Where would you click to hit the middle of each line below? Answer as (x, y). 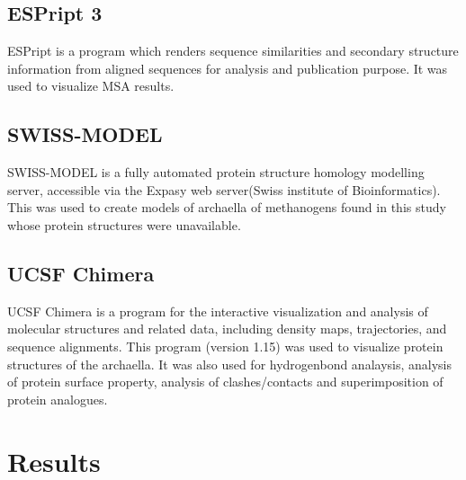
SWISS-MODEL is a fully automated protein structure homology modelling (216, 172)
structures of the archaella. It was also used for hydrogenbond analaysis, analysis (230, 364)
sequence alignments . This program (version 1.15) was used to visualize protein (225, 346)
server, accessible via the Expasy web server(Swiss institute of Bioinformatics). (224, 189)
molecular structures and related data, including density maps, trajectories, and (227, 329)
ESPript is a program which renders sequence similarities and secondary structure (233, 51)
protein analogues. (58, 399)
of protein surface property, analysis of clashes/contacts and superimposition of (225, 382)
